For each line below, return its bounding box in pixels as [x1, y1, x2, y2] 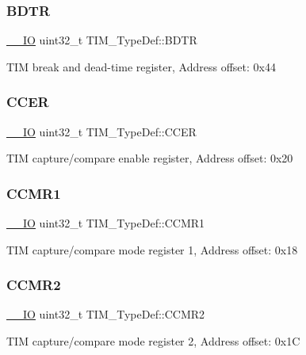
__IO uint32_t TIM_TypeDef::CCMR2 [6, 306, 205, 323]
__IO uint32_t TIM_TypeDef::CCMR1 [6, 215, 205, 231]
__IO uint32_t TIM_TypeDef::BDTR [6, 32, 197, 48]
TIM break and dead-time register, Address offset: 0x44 [6, 58, 276, 74]
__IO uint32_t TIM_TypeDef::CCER [6, 123, 197, 139]
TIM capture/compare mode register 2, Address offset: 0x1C [6, 333, 300, 349]
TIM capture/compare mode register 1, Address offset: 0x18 [6, 241, 298, 258]
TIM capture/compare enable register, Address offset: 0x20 [6, 150, 293, 166]
